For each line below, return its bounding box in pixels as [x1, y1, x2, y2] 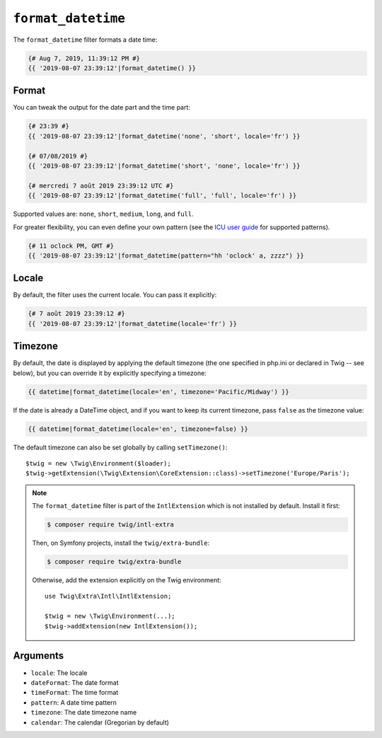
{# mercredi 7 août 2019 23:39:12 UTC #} [28, 181, 174, 190]
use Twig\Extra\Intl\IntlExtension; [45, 592, 172, 601]
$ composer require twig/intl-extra [47, 521, 175, 529]
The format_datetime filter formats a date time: [13, 35, 158, 44]
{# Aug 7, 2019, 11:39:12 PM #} [28, 54, 141, 62]
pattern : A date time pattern [30, 698, 117, 707]
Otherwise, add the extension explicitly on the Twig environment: [32, 576, 222, 584]
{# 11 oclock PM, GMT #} [28, 241, 115, 250]
